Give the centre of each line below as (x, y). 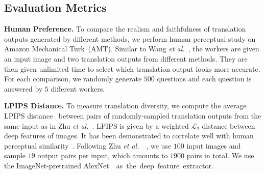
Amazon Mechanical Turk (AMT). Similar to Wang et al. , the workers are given (132, 49)
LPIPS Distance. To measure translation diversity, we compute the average (125, 106)
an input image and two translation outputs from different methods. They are (126, 58)
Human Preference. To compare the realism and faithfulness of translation (125, 29)
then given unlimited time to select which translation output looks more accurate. (132, 68)
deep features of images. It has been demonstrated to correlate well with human (129, 136)
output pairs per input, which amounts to (103, 155)
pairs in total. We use (220, 155)
